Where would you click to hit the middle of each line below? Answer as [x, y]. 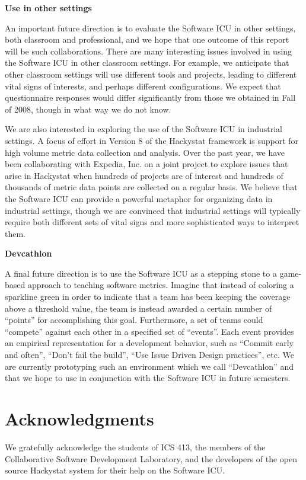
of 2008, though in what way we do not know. [88, 109]
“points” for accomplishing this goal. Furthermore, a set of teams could [134, 320]
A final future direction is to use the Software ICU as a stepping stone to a [141, 273]
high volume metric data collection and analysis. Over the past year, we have [145, 152]
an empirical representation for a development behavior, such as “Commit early [149, 343]
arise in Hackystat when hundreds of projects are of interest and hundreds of [144, 175]
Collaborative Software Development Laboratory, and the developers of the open [151, 458]
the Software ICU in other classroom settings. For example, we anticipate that [147, 63]
